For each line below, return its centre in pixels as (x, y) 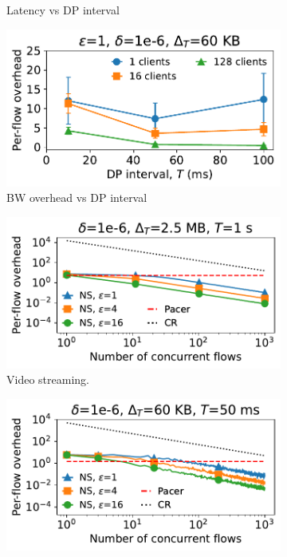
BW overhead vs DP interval (77, 198)
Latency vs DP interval (63, 10)
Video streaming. (48, 379)
